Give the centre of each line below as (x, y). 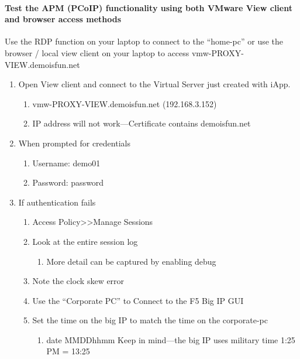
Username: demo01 (66, 163)
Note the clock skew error (78, 281)
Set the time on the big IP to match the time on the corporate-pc (150, 320)
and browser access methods (63, 19)
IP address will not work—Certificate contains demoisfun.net (142, 123)
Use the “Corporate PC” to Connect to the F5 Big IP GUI (138, 300)
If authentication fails (57, 202)
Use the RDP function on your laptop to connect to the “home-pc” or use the (144, 41)
